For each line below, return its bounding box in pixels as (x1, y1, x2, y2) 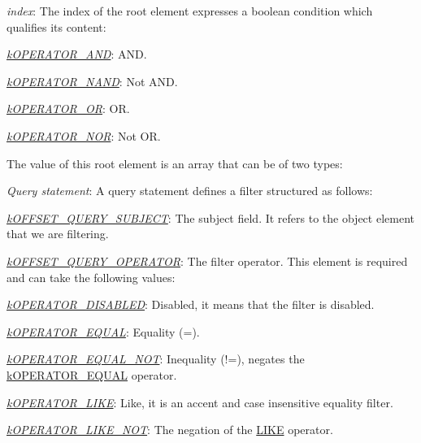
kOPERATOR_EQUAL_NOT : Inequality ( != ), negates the (7, 350, 305, 367)
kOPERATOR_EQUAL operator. (7, 366, 177, 383)
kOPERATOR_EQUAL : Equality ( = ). (7, 323, 200, 340)
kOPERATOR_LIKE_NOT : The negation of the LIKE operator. (7, 421, 333, 438)
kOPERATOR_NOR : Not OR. (7, 127, 161, 144)
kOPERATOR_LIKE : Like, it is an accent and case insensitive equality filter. (7, 393, 393, 410)
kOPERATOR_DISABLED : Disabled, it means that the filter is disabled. (7, 296, 375, 313)
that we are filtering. (7, 225, 109, 242)
